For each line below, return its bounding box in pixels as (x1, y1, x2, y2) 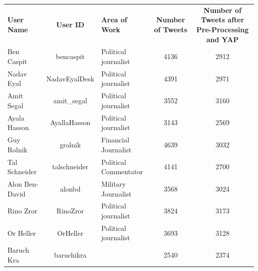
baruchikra (54, 250, 87, 260)
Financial (101, 135, 129, 145)
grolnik (60, 139, 81, 149)
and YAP (206, 34, 239, 44)
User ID (56, 19, 84, 30)
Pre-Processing (196, 24, 249, 34)
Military (101, 179, 126, 189)
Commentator (101, 166, 143, 177)
